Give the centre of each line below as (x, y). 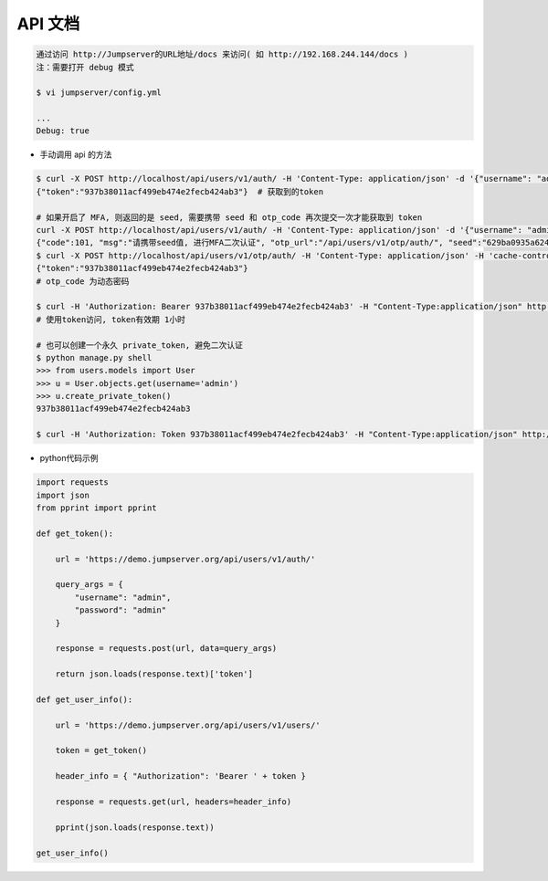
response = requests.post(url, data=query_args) (166, 649)
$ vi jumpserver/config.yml (99, 93)
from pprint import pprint (96, 508)
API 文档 (48, 24)
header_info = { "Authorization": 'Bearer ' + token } (180, 776)
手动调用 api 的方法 (76, 154)
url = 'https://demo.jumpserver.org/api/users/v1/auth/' (185, 559)
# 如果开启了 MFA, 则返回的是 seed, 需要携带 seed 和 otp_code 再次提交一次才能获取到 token (229, 217)
